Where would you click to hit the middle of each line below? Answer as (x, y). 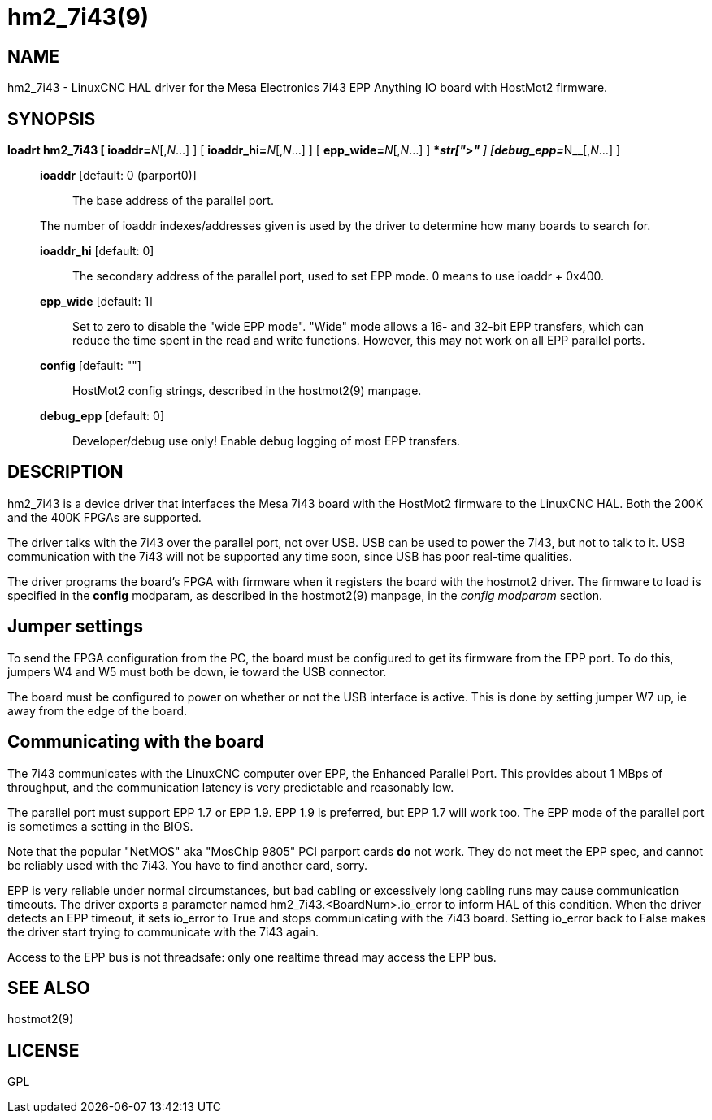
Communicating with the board (136, 742)
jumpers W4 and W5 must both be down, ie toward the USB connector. (197, 671)
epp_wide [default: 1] (97, 302)
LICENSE (43, 1050)
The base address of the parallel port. (173, 201)
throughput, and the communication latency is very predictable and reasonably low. (231, 787)
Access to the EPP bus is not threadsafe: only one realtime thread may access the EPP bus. (252, 957)
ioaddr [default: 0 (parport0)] (118, 176)
